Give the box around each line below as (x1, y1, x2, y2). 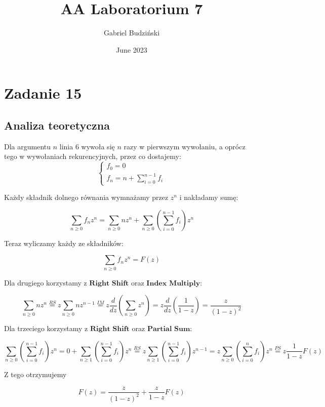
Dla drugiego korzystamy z (4, 277, 87, 288)
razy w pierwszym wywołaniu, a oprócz (124, 141, 246, 151)
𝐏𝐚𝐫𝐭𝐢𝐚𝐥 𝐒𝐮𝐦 (147, 325, 190, 333)
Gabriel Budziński (103, 27, 160, 38)
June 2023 (116, 44, 147, 55)
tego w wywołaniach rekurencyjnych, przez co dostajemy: (4, 151, 181, 161)
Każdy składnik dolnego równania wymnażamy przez (4, 192, 169, 202)
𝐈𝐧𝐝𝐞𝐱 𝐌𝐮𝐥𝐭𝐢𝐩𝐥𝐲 (146, 279, 200, 287)
